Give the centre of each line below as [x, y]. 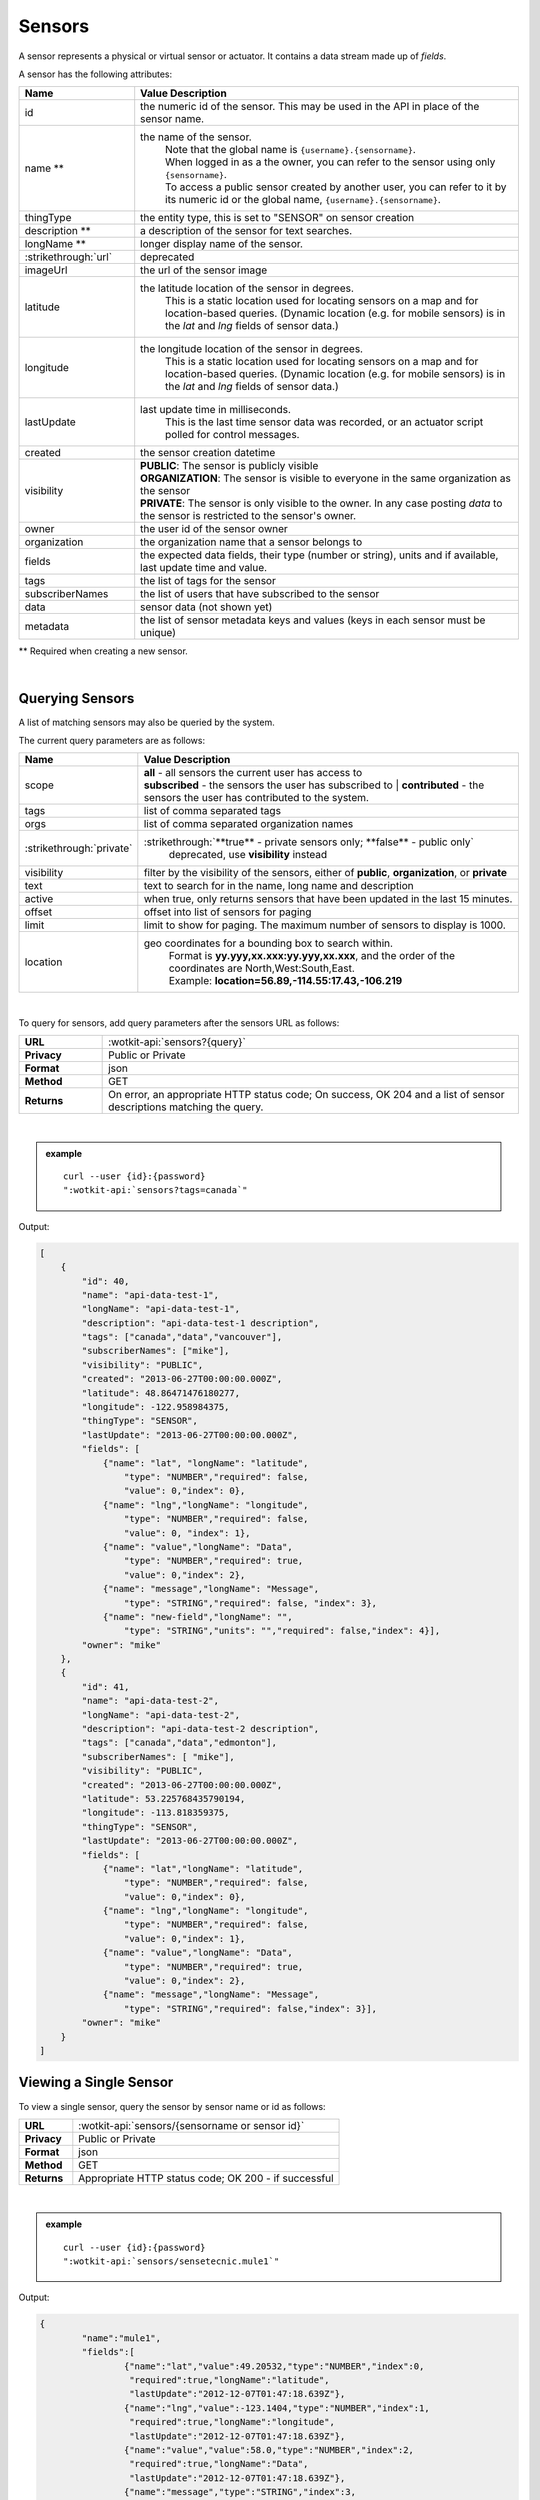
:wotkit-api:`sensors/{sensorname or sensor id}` [191, 2125]
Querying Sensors [76, 698]
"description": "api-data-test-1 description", [200, 1323]
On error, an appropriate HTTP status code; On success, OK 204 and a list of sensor [306, 1095]
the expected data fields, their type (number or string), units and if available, [319, 555]
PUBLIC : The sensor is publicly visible [229, 466]
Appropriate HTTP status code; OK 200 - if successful [206, 2178]
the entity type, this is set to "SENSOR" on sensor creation [277, 218]
